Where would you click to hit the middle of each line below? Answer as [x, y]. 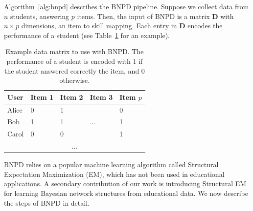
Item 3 [101, 97]
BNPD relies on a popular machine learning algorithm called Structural [111, 164]
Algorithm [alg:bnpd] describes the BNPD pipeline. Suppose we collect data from [126, 6]
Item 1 [42, 97]
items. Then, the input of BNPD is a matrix [143, 16]
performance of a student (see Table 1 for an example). [87, 35]
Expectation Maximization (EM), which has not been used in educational [114, 174]
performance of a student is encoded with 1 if [75, 61]
